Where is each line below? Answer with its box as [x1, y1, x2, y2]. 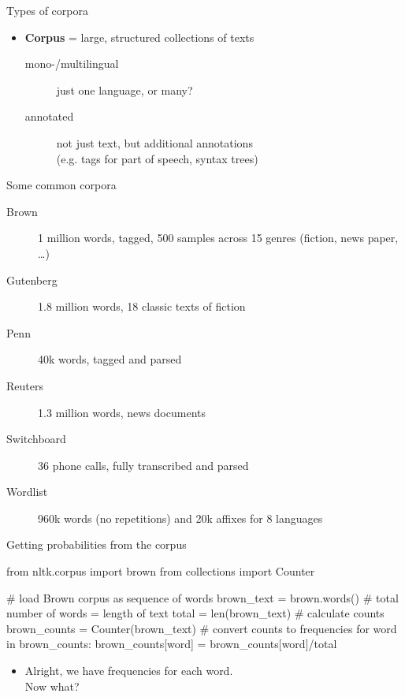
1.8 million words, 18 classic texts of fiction [38, 298, 246, 315]
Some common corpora [6, 177, 117, 193]
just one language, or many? [56, 81, 193, 98]
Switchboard [6, 430, 66, 447]
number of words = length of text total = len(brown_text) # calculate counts [6, 605, 385, 621]
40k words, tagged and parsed [38, 351, 182, 367]
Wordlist [6, 483, 48, 500]
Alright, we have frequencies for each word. [24, 662, 233, 679]
